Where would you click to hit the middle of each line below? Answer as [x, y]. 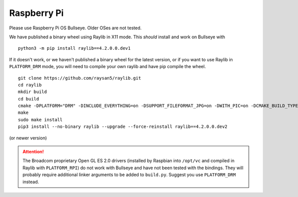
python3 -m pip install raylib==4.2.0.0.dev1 [74, 48]
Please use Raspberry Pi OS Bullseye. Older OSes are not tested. [75, 28]
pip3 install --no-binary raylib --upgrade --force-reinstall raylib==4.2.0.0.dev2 [123, 127]
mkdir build [33, 92]
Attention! [33, 152]
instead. [31, 182]
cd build [29, 99]
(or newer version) [28, 138]
